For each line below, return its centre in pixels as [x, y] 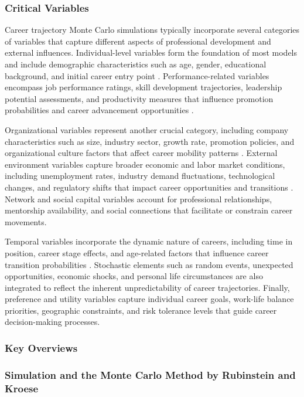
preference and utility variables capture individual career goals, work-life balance [149, 299]
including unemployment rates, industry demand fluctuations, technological [140, 176]
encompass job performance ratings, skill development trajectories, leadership [144, 87]
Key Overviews [41, 347]
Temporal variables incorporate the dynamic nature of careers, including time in [149, 241]
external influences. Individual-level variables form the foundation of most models [151, 52]
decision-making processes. [52, 322]
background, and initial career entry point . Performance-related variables [137, 75]
